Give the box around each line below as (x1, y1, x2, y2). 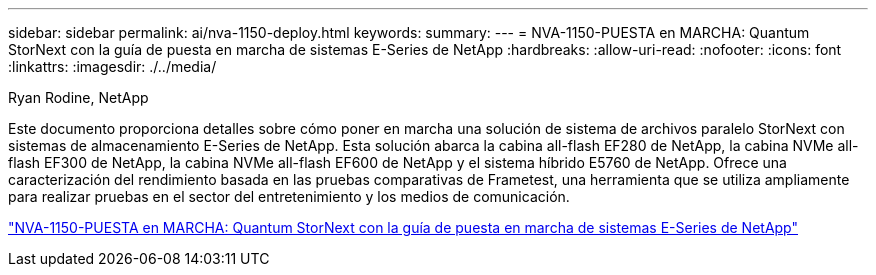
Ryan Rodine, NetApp (8, 89, 149, 106)
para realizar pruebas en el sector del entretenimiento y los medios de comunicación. (8, 188, 570, 205)
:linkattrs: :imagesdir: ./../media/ (8, 58, 217, 75)
